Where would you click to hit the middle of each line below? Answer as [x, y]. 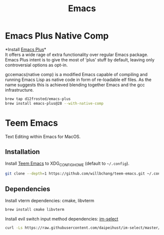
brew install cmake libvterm [35, 209]
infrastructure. [20, 90]
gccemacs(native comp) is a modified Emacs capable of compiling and [76, 74]
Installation [22, 152]
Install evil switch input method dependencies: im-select [62, 219]
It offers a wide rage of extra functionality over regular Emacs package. [77, 55]
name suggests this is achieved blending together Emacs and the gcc [75, 85]
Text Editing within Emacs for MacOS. [43, 137]
